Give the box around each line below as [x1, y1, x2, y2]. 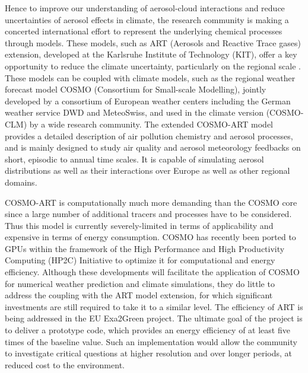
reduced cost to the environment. [5, 358, 125, 371]
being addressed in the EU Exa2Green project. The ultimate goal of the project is [5, 312, 303, 324]
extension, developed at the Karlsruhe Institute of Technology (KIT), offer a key [5, 48, 297, 60]
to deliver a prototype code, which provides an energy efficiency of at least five [5, 324, 290, 336]
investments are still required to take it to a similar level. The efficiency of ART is [5, 300, 303, 313]
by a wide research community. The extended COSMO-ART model [29, 117, 274, 130]
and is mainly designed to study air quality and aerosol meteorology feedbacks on [5, 141, 301, 154]
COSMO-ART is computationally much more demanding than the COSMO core [5, 196, 297, 208]
